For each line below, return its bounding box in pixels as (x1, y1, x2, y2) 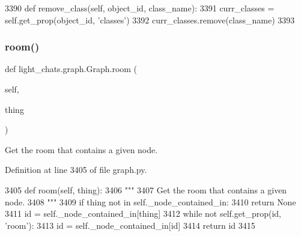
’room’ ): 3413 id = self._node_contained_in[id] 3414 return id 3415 (5, 219, 255, 231)
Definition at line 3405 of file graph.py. (5, 163, 147, 176)
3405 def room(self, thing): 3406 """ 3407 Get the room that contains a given (5, 183, 287, 196)
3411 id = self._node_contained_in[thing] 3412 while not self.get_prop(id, (5, 207, 281, 220)
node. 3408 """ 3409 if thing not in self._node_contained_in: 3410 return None (5, 195, 296, 208)
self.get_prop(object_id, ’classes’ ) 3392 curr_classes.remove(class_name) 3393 (5, 13, 295, 26)
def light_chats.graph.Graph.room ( (5, 62, 138, 75)
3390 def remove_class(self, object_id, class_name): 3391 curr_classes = (5, 2, 275, 14)
